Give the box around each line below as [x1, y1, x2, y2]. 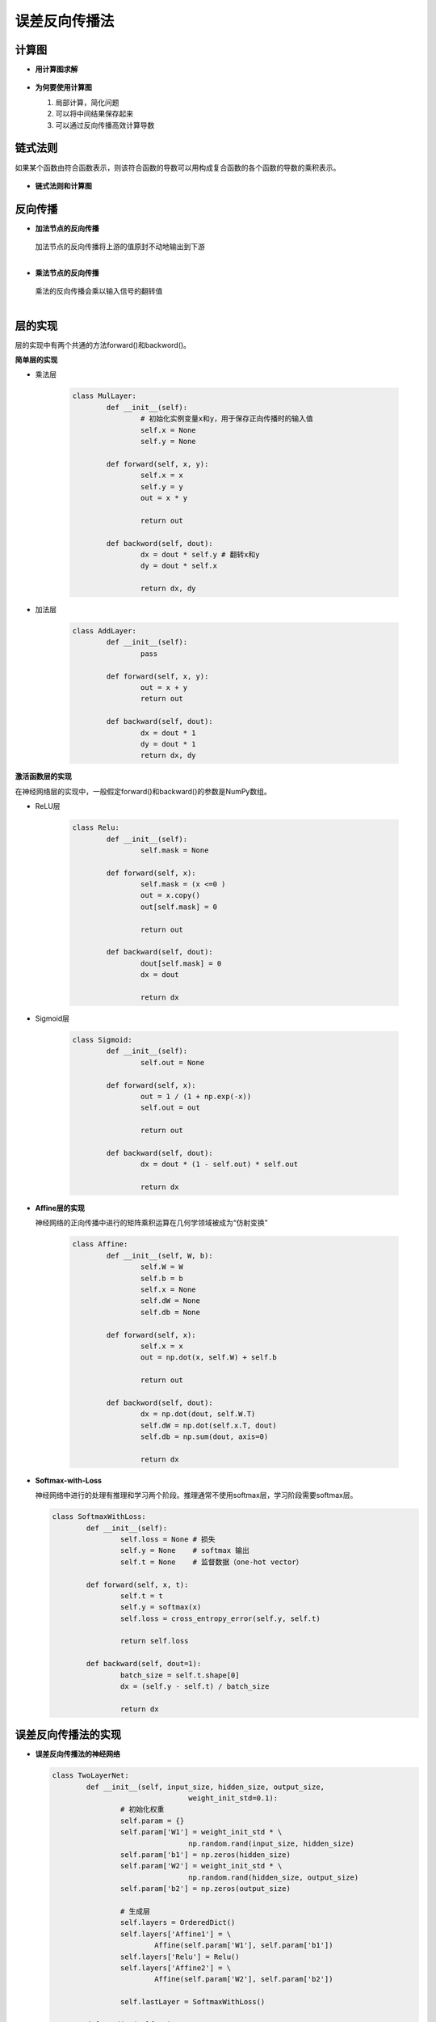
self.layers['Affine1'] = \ [119, 1929, 232, 1939]
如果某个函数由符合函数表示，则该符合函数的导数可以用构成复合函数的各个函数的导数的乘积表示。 [15, 163, 341, 172]
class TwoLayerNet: [52, 1771, 129, 1780]
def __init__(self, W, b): [106, 1250, 213, 1260]
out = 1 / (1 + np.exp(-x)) [140, 1092, 252, 1101]
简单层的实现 [15, 355, 58, 365]
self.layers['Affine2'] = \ [119, 1963, 232, 1973]
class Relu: [72, 823, 120, 832]
